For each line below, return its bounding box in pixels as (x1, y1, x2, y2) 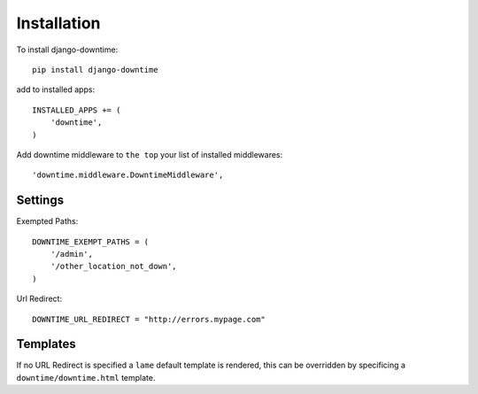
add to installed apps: (16, 84, 96, 95)
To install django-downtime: (16, 44, 119, 55)
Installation (16, 13, 101, 33)
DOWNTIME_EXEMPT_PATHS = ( (32, 236, 150, 247)
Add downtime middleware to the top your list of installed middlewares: (16, 149, 283, 159)
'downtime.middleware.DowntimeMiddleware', (32, 170, 224, 181)
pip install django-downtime (32, 65, 158, 74)
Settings (16, 193, 65, 208)
